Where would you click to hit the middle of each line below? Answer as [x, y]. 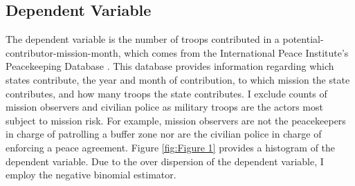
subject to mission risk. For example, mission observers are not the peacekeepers [176, 120]
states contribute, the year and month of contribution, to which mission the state [178, 79]
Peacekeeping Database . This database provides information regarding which [170, 66]
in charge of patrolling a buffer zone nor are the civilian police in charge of [164, 134]
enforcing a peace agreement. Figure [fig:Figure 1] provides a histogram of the [171, 147]
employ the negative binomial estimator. [91, 175]
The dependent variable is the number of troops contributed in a [143, 39]
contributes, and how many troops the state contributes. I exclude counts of [166, 93]
